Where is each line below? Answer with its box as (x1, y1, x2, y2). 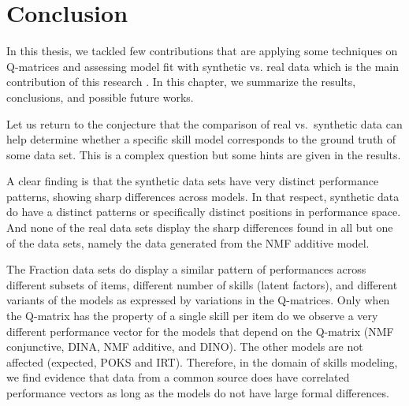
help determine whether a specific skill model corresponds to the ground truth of (6, 131, 396, 147)
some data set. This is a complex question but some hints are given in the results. (6, 146, 401, 162)
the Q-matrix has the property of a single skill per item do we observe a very (6, 307, 378, 324)
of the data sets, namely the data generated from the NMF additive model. (6, 234, 370, 251)
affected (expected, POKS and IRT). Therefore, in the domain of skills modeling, (6, 353, 398, 370)
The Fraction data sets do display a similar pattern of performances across (6, 261, 366, 277)
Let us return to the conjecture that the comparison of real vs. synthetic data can (6, 115, 403, 132)
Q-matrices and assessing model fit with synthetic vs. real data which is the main (6, 58, 400, 74)
